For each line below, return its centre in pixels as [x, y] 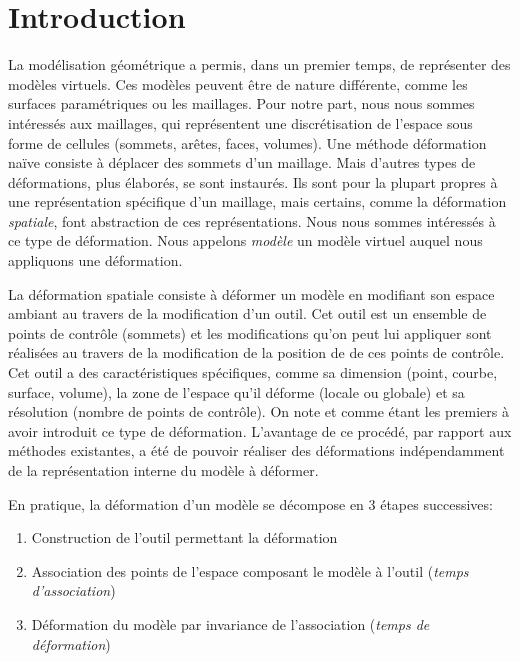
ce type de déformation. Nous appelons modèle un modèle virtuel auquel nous [245, 240]
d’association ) [73, 590]
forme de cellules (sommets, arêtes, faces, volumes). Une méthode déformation [247, 142]
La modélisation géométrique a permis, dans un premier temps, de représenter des [259, 64]
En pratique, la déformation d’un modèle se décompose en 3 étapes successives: [250, 503]
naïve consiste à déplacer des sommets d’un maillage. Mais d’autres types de [242, 162]
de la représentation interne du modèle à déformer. [163, 470]
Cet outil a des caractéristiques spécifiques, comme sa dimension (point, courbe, [253, 372]
